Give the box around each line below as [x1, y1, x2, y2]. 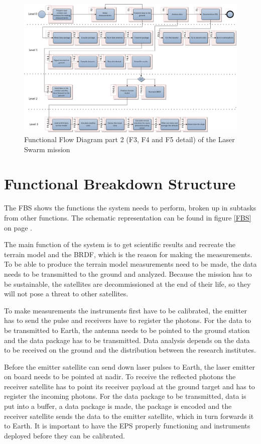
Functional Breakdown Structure [4, 173, 236, 194]
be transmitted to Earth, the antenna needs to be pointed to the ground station [4, 324, 250, 335]
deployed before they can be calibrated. [4, 430, 125, 440]
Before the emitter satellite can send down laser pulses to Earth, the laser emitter [4, 361, 255, 372]
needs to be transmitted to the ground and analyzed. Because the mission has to [4, 268, 252, 279]
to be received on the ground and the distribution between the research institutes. [4, 345, 256, 355]
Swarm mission [24, 144, 70, 154]
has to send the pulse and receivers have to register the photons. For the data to [4, 315, 251, 325]
